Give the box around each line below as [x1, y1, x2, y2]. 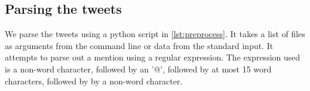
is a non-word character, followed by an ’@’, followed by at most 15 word [5, 62, 272, 75]
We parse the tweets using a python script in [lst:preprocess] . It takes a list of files [5, 28, 305, 40]
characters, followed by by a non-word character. [5, 74, 183, 87]
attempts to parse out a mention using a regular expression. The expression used [5, 51, 300, 63]
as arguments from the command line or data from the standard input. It [5, 39, 274, 51]
